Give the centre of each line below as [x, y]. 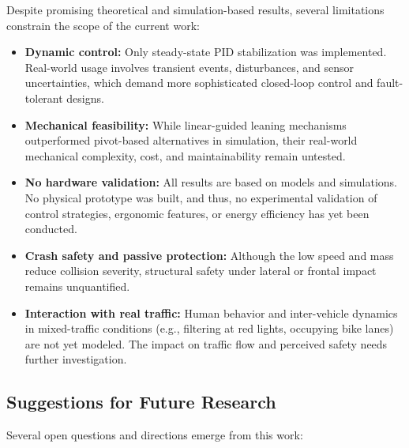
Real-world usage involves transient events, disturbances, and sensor [189, 67]
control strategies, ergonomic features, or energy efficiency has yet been [197, 213]
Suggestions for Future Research [141, 402]
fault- [390, 83]
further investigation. [76, 359]
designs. [85, 98]
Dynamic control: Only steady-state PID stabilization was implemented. [206, 52]
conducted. [51, 229]
